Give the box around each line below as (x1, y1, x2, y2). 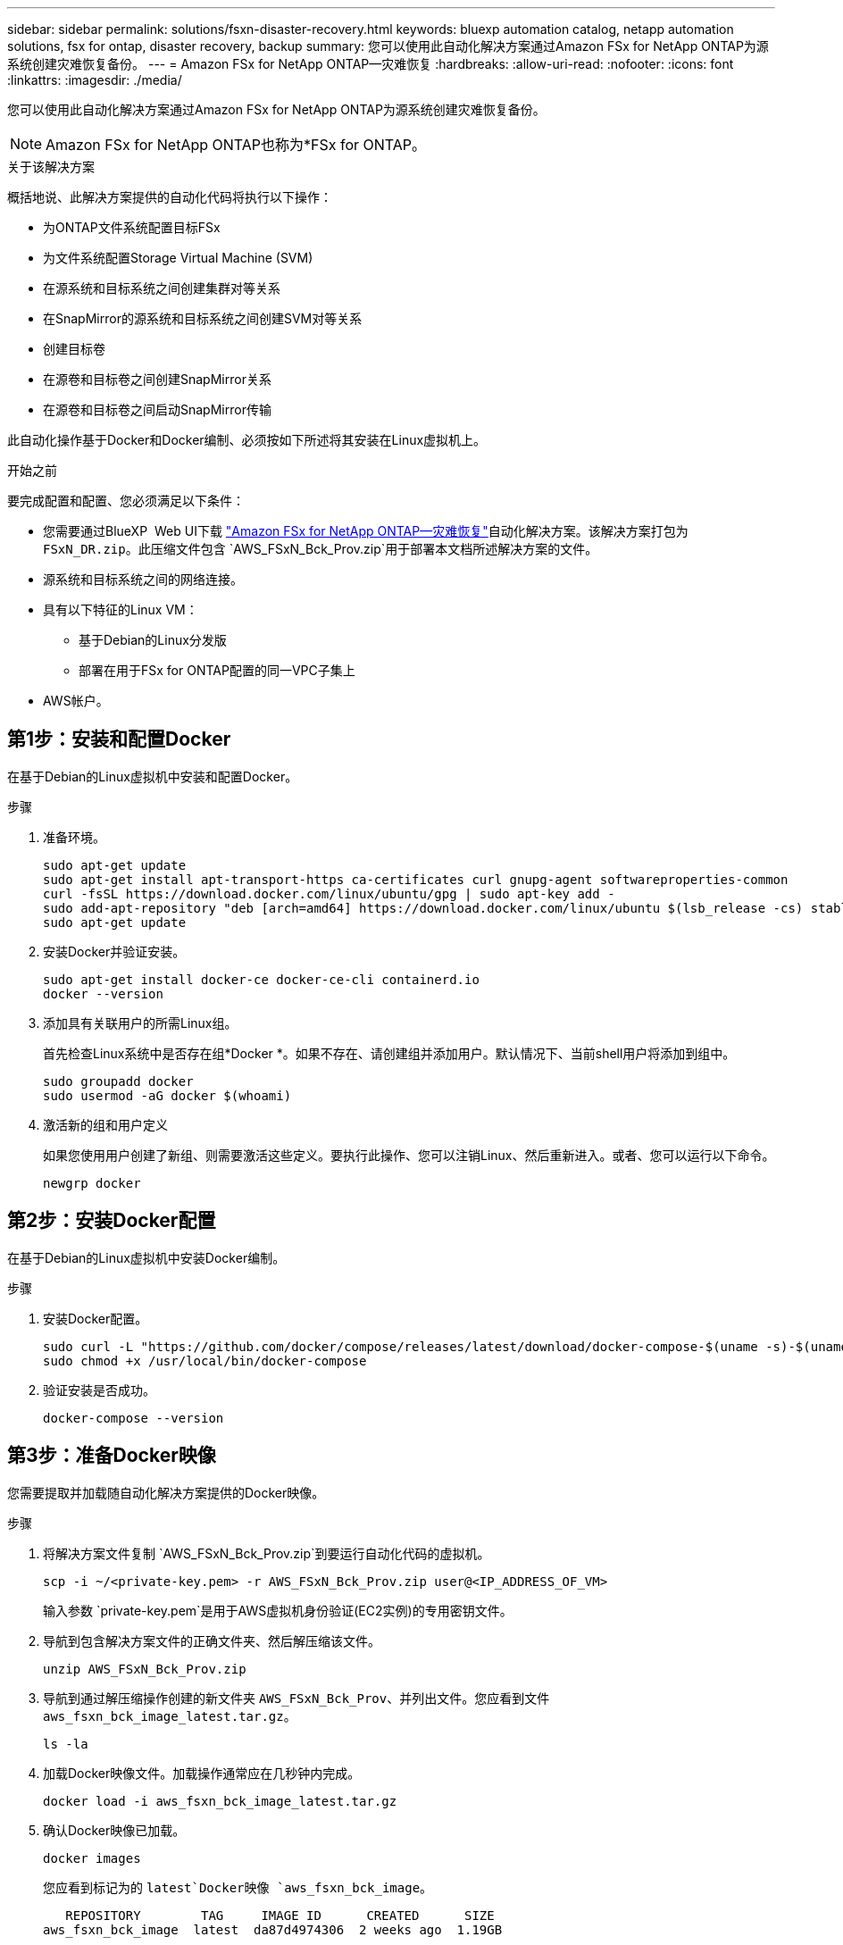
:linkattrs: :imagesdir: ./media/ (7, 72, 182, 88)
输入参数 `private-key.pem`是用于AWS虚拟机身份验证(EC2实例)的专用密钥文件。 (43, 1602, 513, 1618)
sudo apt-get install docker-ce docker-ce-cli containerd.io (43, 972, 480, 987)
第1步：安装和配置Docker (7, 728, 231, 751)
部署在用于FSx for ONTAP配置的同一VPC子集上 (79, 663, 355, 678)
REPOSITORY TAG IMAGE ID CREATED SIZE (65, 1907, 495, 1923)
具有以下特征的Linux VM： (43, 602, 198, 617)
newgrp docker (43, 1175, 141, 1190)
